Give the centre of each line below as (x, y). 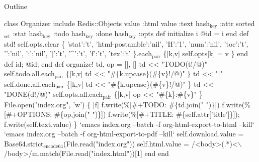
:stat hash (28, 33)
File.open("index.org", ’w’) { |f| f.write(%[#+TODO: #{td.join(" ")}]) (112, 104)
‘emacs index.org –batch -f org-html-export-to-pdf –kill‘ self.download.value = (124, 134)
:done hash (112, 33)
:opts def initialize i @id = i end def (194, 33)
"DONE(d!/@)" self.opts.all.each (54, 94)
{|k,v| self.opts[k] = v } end (206, 53)
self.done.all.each (30, 84)
